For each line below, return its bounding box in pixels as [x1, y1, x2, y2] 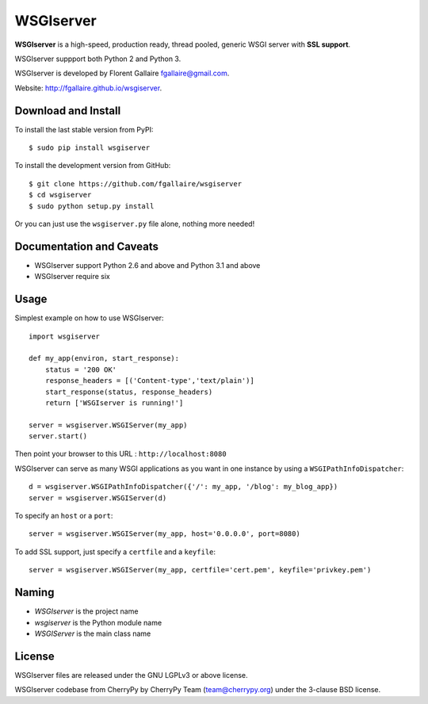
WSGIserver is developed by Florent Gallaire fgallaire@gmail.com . [14, 68, 230, 78]
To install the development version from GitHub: [14, 161, 171, 170]
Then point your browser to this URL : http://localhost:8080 [14, 449, 227, 459]
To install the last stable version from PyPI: [14, 124, 154, 134]
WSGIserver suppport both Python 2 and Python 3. [14, 54, 182, 63]
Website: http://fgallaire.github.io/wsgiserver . [14, 83, 162, 93]
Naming [14, 586, 55, 599]
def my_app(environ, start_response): [29, 354, 180, 363]
